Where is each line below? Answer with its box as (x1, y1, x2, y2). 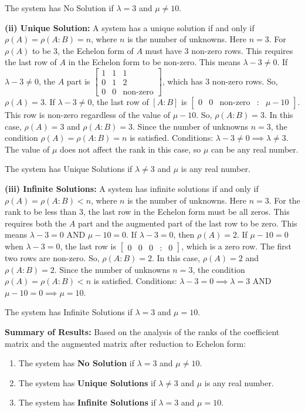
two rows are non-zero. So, (5, 252, 100, 264)
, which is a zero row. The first (181, 240, 292, 252)
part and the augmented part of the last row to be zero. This (78, 217, 297, 229)
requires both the (5, 217, 67, 229)
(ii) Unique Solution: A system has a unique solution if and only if (5, 21, 255, 33)
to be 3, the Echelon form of (32, 44, 134, 56)
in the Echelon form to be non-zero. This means (68, 56, 240, 68)
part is (66, 75, 90, 87)
